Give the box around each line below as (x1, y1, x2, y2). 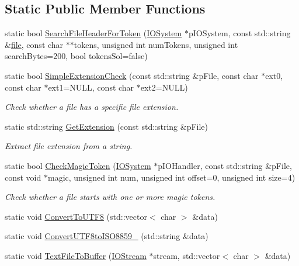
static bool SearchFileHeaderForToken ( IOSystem (5, 27, 182, 39)
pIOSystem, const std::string (188, 27, 291, 39)
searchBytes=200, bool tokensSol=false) (5, 50, 148, 62)
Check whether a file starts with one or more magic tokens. (5, 191, 215, 203)
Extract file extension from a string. (5, 140, 133, 152)
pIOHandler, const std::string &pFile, (158, 159, 292, 171)
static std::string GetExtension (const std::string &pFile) (5, 120, 208, 132)
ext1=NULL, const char (48, 81, 134, 93)
